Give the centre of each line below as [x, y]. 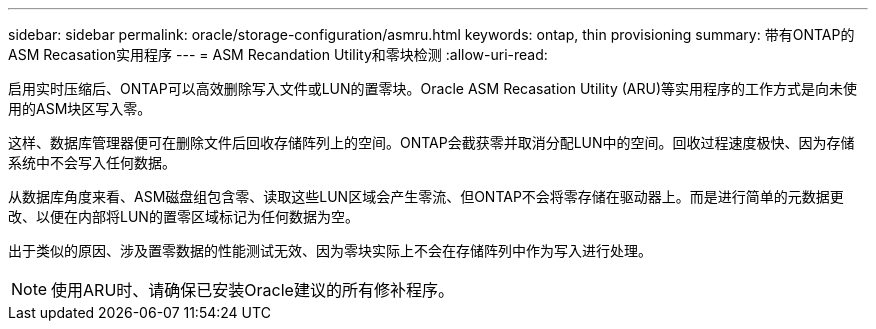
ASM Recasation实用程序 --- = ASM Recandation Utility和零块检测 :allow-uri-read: [278, 54]
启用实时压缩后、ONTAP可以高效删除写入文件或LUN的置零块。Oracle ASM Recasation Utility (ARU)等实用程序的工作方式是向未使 [433, 88]
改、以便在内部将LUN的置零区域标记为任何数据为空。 [183, 216]
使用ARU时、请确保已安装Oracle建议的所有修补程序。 [252, 290]
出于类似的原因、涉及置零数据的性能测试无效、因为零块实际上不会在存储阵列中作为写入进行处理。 [330, 250]
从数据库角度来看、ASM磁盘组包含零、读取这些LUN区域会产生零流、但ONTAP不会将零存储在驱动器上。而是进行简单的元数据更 [426, 196]
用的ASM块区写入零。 [80, 108]
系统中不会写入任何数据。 [92, 162]
